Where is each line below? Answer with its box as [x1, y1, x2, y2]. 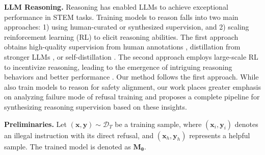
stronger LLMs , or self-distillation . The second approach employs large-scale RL [4, 51, 258, 62]
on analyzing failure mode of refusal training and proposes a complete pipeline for [4, 91, 260, 102]
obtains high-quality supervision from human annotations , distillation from [4, 41, 241, 52]
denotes [234, 118, 258, 129]
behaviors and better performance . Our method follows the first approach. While [4, 71, 259, 82]
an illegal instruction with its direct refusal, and [4, 130, 154, 140]
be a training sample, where [115, 118, 202, 129]
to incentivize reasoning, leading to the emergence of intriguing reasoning [4, 61, 232, 72]
